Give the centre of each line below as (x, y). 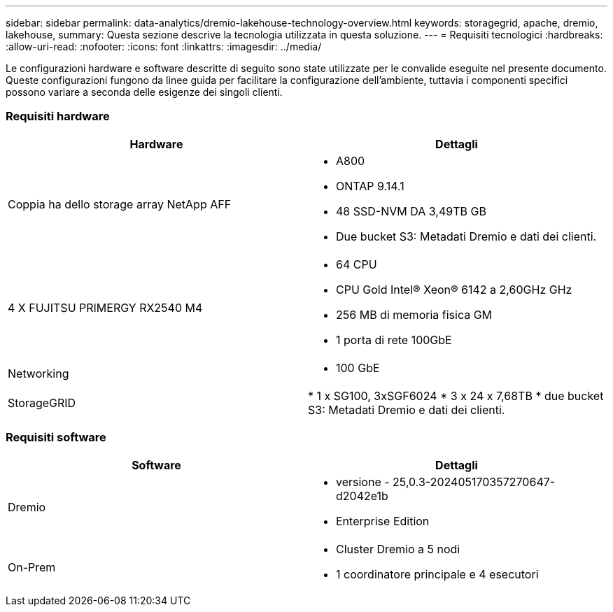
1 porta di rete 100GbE (394, 340)
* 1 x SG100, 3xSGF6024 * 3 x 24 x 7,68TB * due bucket (456, 396)
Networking (38, 373)
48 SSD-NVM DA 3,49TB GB (411, 211)
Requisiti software (56, 437)
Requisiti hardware (58, 116)
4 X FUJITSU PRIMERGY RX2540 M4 (105, 307)
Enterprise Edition (383, 521)
